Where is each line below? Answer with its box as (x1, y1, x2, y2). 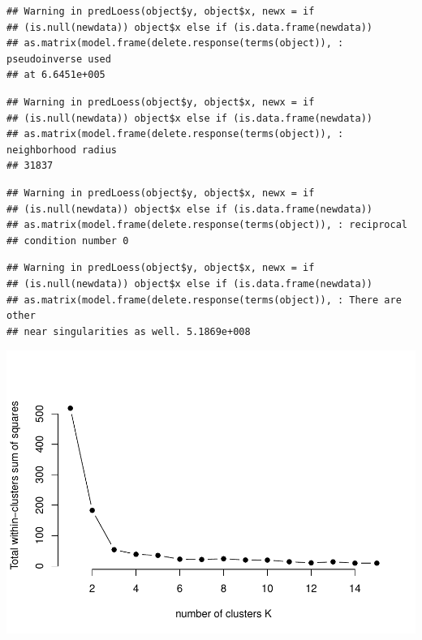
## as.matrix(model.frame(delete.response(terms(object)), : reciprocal (6, 219, 407, 231)
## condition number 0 (6, 234, 129, 247)
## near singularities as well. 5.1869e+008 (6, 325, 251, 337)
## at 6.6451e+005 (6, 69, 105, 81)
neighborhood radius (6, 144, 118, 156)
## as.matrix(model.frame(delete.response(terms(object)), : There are (6, 294, 402, 306)
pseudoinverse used (6, 53, 111, 65)
